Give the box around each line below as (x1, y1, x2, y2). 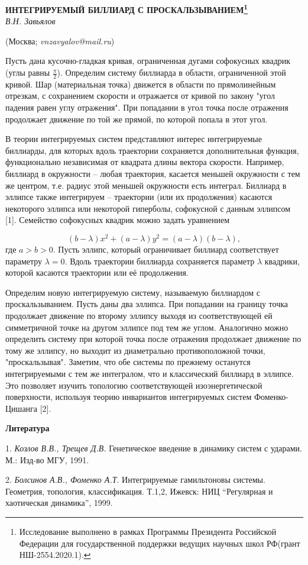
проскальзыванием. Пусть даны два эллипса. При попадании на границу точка (5, 298, 288, 310)
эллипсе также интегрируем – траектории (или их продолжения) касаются (5, 191, 273, 203)
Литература (5, 422, 50, 434)
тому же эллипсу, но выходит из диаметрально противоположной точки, (5, 344, 265, 356)
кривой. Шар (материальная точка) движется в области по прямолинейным (5, 78, 276, 90)
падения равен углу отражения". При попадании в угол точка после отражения (5, 101, 288, 114)
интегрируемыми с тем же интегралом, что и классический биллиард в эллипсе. (5, 367, 294, 379)
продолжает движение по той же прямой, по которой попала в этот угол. (5, 112, 268, 125)
